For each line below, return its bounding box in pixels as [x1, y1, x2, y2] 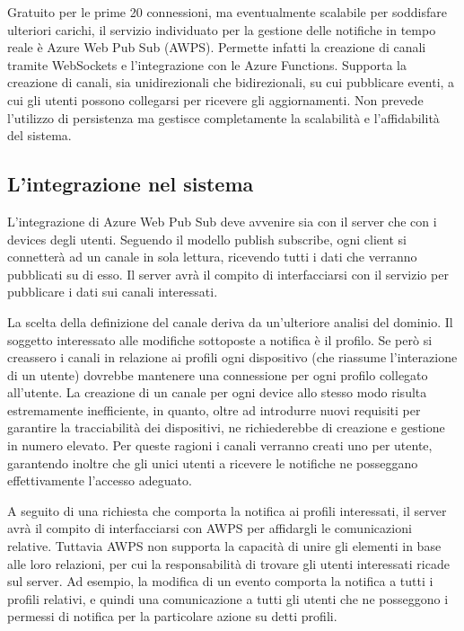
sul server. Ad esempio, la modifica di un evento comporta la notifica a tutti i [7, 572, 433, 591]
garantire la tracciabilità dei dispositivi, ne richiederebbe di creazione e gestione [7, 418, 445, 437]
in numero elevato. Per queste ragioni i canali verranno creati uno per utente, [7, 436, 433, 455]
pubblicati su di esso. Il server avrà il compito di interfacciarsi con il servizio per [7, 264, 449, 283]
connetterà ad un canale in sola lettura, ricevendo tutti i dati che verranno [7, 247, 417, 266]
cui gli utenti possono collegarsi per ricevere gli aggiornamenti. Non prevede [7, 90, 424, 109]
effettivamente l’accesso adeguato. [7, 471, 192, 490]
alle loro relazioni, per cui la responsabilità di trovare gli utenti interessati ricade [7, 554, 450, 573]
